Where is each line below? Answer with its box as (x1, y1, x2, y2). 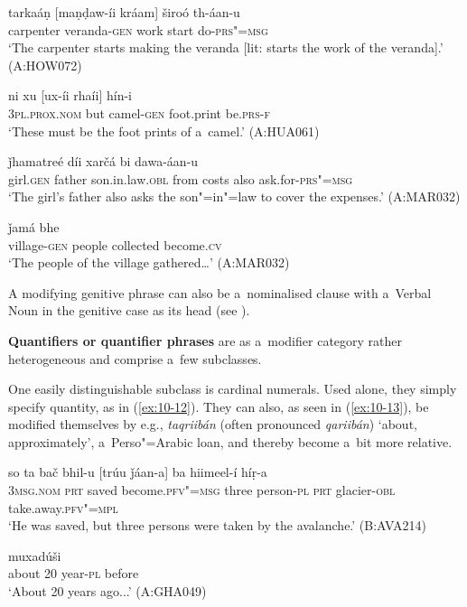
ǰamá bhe (8, 217, 60, 236)
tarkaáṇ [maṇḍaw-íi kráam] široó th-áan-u (8, 3, 240, 21)
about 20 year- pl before (8, 564, 139, 583)
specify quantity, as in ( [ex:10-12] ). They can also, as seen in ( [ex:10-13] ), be (8, 397, 429, 416)
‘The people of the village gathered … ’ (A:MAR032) (8, 253, 290, 272)
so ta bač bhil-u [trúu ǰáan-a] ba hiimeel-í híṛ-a (8, 462, 267, 481)
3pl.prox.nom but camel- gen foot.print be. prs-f (8, 103, 270, 122)
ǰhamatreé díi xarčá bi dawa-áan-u (8, 152, 199, 171)
